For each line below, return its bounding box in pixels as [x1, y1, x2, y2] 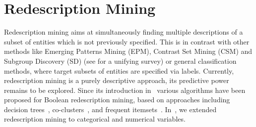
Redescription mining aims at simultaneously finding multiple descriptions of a [4, 27, 243, 37]
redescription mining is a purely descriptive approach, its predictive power [4, 75, 229, 85]
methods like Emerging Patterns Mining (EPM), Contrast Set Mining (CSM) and [4, 46, 253, 56]
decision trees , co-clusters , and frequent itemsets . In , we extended [4, 104, 217, 114]
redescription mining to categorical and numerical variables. [4, 114, 186, 124]
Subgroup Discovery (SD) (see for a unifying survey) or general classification [4, 55, 237, 66]
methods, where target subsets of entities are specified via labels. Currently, [4, 65, 234, 76]
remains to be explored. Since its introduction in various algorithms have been [4, 85, 246, 95]
